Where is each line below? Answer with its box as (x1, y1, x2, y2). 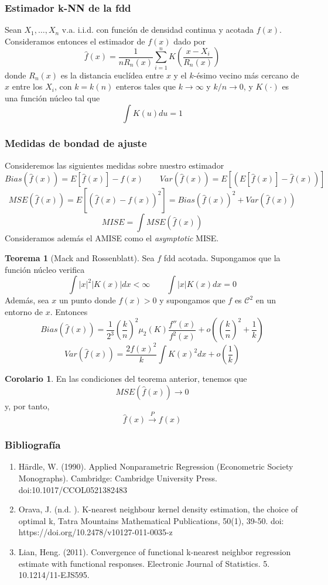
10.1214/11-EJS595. (18, 569, 90, 581)
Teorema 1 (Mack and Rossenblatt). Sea (5, 251, 155, 264)
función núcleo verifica (5, 263, 85, 275)
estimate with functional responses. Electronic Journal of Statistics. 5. (18, 557, 270, 569)
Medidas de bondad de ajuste (5, 136, 147, 150)
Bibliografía (5, 437, 61, 452)
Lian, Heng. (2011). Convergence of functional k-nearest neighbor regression (18, 546, 291, 558)
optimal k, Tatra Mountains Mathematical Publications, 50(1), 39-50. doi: (18, 514, 284, 526)
